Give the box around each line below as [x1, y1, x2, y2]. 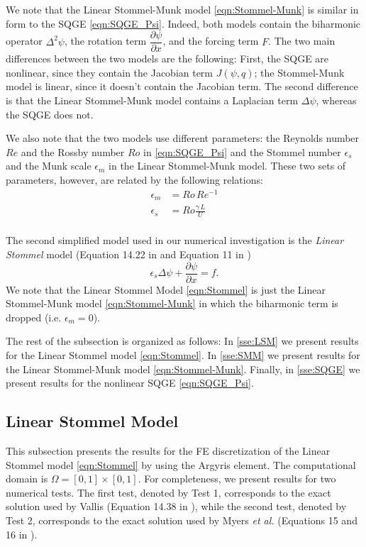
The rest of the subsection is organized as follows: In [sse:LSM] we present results [6, 333, 359, 348]
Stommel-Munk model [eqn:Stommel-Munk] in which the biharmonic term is [6, 296, 338, 311]
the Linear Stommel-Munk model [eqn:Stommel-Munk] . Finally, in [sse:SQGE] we [6, 361, 360, 376]
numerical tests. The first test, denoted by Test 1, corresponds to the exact [6, 485, 331, 499]
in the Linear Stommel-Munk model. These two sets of [109, 158, 346, 173]
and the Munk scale [6, 158, 91, 173]
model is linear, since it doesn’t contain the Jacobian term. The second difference [6, 79, 358, 94]
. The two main [268, 33, 335, 48]
